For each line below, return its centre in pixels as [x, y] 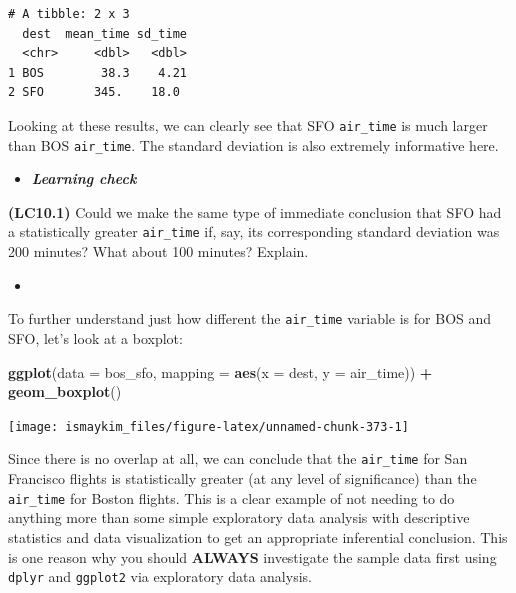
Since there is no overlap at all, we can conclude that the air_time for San [238, 458]
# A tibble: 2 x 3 [69, 14]
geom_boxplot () [65, 391]
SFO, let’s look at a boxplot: [95, 337]
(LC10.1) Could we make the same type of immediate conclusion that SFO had [255, 211]
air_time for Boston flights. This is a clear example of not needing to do [231, 497]
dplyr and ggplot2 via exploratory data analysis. [160, 576]
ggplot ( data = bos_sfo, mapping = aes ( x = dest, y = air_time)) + [220, 371]
